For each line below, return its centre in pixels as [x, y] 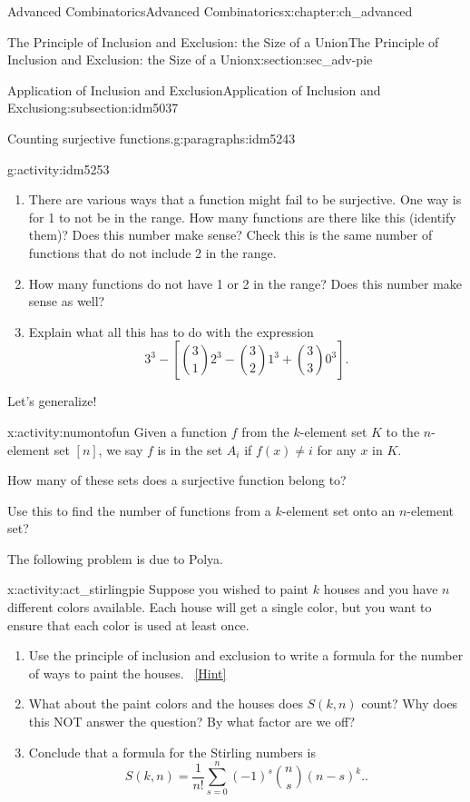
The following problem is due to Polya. [115, 558]
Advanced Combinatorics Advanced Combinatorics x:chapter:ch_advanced [210, 11]
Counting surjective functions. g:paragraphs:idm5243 [152, 138]
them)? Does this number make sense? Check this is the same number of [230, 235]
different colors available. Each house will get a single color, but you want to [220, 607]
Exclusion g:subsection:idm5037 [93, 108]
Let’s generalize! [52, 401]
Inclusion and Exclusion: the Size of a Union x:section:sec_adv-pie [190, 59]
